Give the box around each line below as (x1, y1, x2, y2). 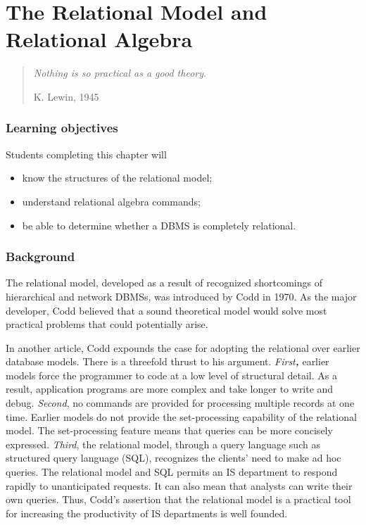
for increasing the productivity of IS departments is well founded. (6, 505, 288, 520)
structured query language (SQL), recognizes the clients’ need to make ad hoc (6, 450, 341, 465)
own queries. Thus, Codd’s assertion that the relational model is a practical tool (6, 492, 351, 507)
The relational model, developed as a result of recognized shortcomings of (6, 275, 323, 290)
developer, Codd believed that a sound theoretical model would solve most (6, 303, 327, 317)
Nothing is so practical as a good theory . (33, 65, 206, 80)
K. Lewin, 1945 (33, 89, 99, 103)
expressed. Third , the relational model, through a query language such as (6, 436, 320, 451)
